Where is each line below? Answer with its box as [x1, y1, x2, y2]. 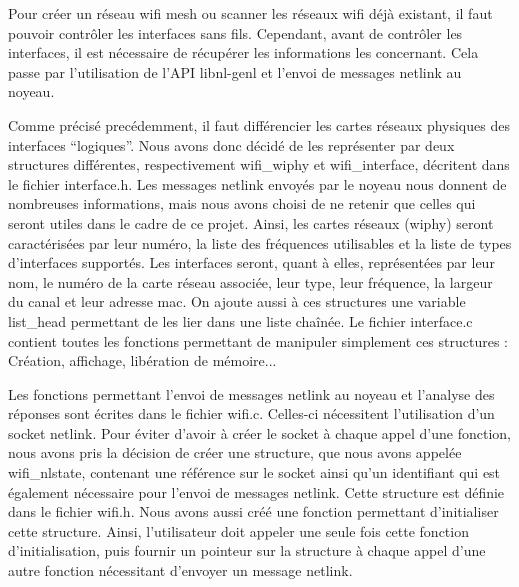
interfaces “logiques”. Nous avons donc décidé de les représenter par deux [8, 134, 455, 155]
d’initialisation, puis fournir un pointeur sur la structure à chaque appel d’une [8, 540, 486, 561]
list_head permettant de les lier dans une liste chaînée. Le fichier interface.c [8, 310, 473, 331]
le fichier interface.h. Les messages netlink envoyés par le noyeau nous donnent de [8, 173, 507, 194]
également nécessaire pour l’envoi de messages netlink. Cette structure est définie [8, 481, 505, 502]
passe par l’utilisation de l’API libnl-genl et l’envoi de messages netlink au [8, 61, 462, 82]
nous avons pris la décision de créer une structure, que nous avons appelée [8, 442, 462, 463]
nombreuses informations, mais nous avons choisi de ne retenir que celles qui [8, 193, 476, 214]
